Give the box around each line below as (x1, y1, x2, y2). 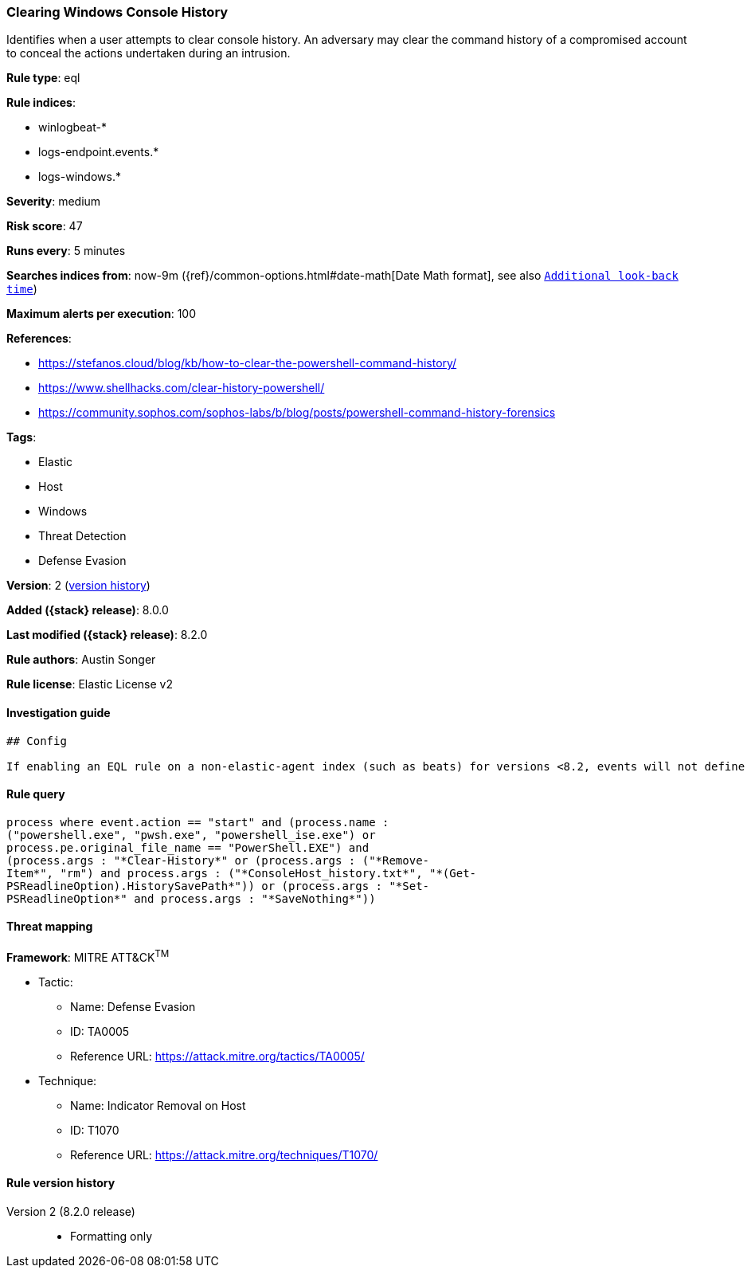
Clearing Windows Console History (6, 4, 229, 20)
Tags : (6, 430, 37, 445)
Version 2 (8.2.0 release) (6, 1204, 135, 1218)
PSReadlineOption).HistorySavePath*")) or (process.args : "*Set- (6, 879, 430, 892)
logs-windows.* (38, 170, 121, 184)
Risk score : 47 (6, 219, 83, 233)
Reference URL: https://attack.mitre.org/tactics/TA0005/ (70, 1049, 365, 1063)
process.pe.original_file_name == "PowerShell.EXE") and (6, 841, 370, 854)
